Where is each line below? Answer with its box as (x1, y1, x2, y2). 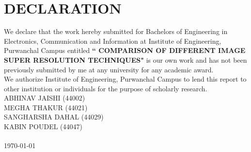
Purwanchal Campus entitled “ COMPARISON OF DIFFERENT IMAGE (4, 45, 246, 55)
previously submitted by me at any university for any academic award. (4, 64, 214, 74)
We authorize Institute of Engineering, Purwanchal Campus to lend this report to (4, 74, 247, 84)
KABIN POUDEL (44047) (4, 121, 82, 132)
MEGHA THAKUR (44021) (4, 102, 88, 112)
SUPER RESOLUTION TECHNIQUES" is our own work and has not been (4, 54, 247, 65)
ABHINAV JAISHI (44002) (4, 93, 85, 103)
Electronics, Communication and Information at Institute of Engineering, (4, 35, 221, 46)
